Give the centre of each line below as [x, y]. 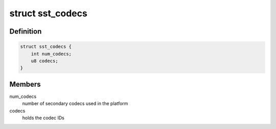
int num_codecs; [51, 54]
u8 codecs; [44, 61]
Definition [26, 31]
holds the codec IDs [43, 118]
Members [25, 84]
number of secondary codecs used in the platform [75, 104]
